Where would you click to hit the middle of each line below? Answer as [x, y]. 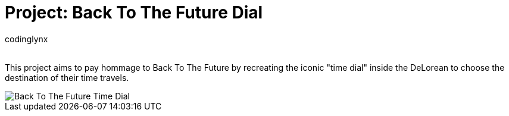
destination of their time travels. [67, 77]
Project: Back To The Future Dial [134, 12]
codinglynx [26, 39]
